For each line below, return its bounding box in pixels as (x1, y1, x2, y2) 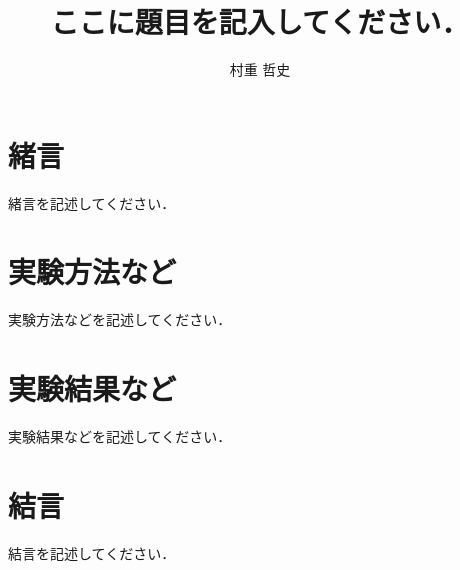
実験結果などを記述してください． (8, 426, 232, 447)
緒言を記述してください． (8, 192, 176, 213)
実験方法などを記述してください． (8, 309, 232, 330)
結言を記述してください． (8, 542, 176, 563)
